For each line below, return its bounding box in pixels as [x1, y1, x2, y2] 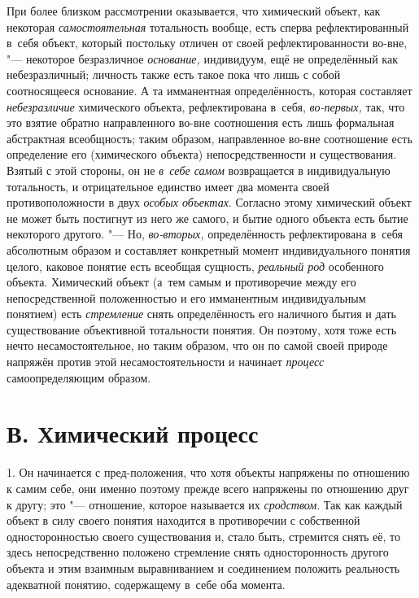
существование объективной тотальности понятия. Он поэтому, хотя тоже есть [7, 321, 397, 338]
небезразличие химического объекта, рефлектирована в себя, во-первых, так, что [7, 98, 405, 115]
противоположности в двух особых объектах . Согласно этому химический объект [7, 194, 412, 211]
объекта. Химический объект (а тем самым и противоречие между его [7, 273, 356, 290]
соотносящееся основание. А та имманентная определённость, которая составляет [7, 81, 412, 98]
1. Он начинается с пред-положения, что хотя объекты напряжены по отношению [7, 464, 410, 481]
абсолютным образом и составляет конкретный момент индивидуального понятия [7, 241, 411, 258]
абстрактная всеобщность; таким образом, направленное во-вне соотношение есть [7, 129, 412, 146]
